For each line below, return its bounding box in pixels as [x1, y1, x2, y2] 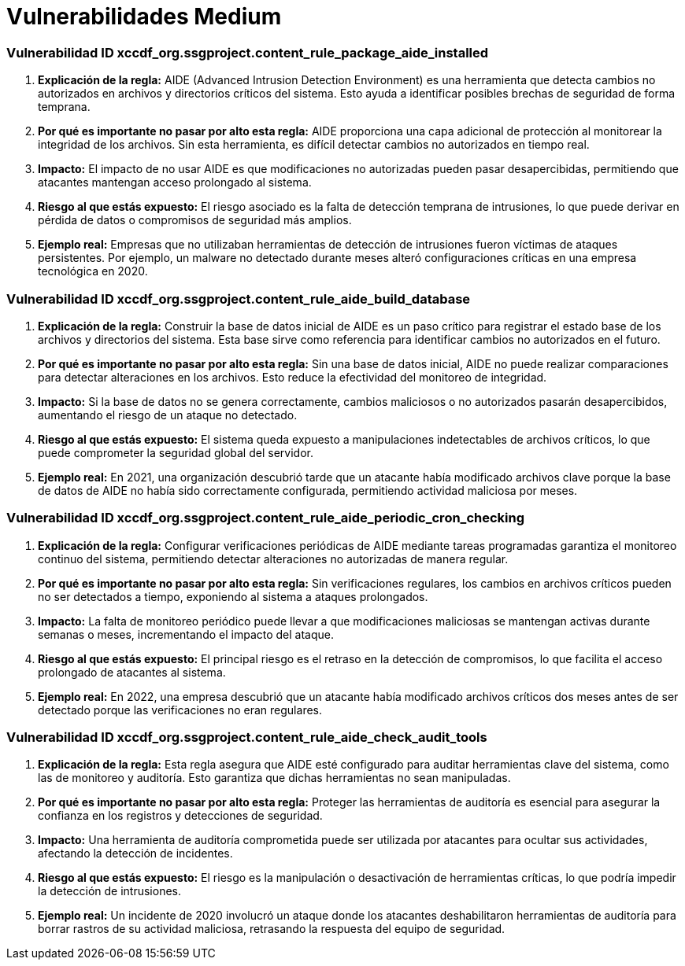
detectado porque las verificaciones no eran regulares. [38, 702, 322, 717]
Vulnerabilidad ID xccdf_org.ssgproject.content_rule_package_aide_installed [6, 44, 489, 61]
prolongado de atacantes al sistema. [38, 665, 226, 679]
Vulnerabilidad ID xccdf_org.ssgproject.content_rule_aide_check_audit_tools [6, 729, 487, 745]
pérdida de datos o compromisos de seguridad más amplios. [38, 213, 352, 227]
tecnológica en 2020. [38, 264, 148, 278]
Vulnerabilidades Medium [6, 3, 282, 30]
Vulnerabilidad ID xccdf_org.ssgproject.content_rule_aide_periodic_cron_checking [6, 510, 525, 526]
